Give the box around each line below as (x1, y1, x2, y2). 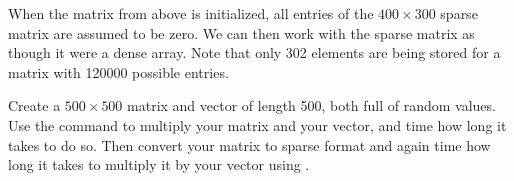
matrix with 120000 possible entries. (8, 61, 229, 82)
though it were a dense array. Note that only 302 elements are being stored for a (8, 42, 501, 63)
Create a (8, 95, 61, 116)
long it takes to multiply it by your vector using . (8, 154, 310, 175)
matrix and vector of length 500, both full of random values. (127, 95, 496, 116)
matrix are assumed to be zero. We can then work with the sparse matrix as (8, 22, 475, 43)
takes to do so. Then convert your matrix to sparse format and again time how (8, 134, 491, 155)
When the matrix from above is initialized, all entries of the (8, 3, 374, 23)
